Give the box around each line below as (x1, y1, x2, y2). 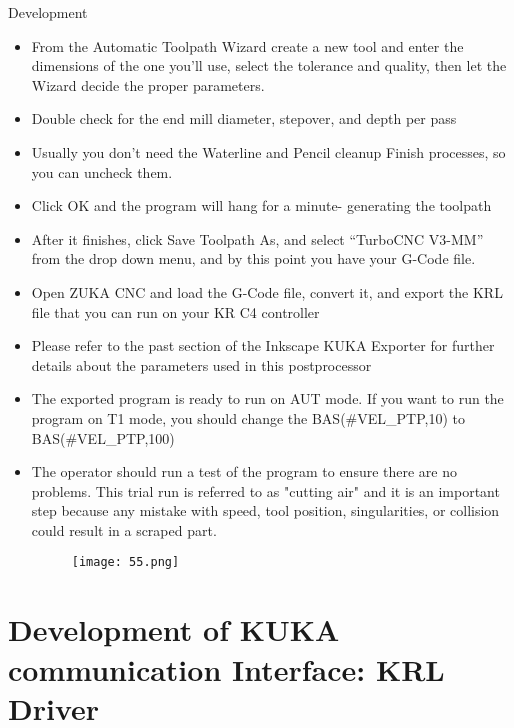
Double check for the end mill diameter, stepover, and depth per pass (31, 108, 457, 129)
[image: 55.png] (71, 555, 180, 570)
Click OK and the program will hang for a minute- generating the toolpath (31, 195, 492, 216)
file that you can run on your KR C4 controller (31, 301, 320, 322)
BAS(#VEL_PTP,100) (31, 427, 175, 448)
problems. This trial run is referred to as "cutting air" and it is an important (31, 480, 500, 501)
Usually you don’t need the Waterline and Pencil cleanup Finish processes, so (31, 141, 506, 162)
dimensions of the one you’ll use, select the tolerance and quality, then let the (31, 55, 507, 76)
